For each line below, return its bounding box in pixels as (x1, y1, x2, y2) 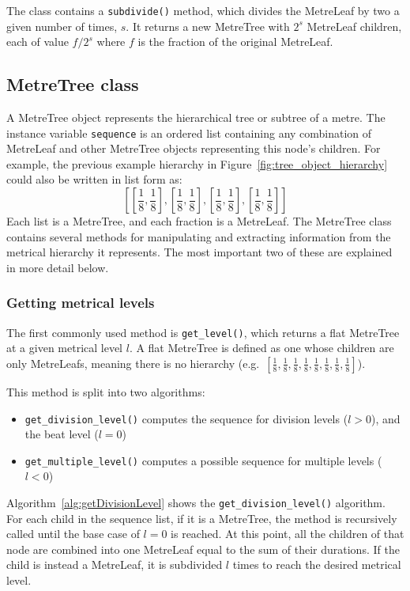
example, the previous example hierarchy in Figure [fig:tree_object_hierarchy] (6, 155, 388, 172)
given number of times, (6, 17, 118, 34)
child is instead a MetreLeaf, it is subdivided (6, 556, 223, 573)
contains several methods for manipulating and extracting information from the (6, 228, 391, 244)
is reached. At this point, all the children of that (171, 525, 404, 542)
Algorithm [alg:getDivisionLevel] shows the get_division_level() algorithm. (6, 494, 386, 511)
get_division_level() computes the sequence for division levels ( (24, 410, 348, 426)
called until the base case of (6, 525, 140, 542)
